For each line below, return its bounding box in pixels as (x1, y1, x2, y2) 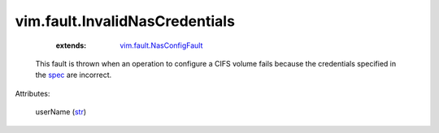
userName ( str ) (35, 107, 87, 117)
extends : (55, 41, 87, 50)
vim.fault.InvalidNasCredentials (15, 12, 236, 30)
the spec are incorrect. (35, 70, 112, 80)
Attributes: (15, 88, 50, 98)
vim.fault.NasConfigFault (120, 41, 203, 50)
